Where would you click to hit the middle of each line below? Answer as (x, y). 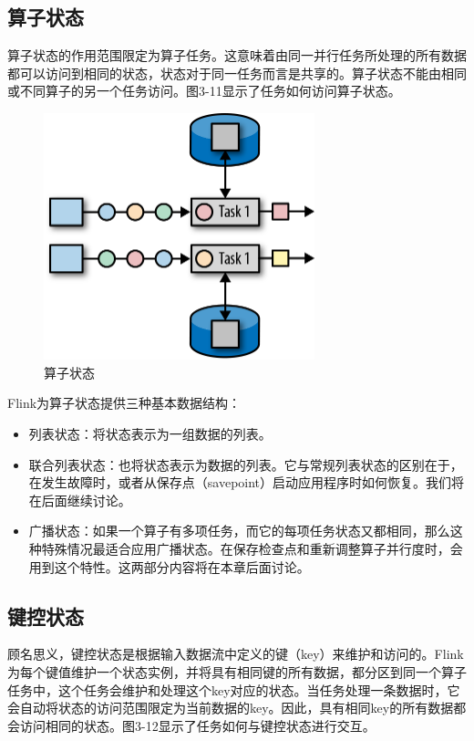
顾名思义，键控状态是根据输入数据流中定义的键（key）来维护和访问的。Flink (236, 654)
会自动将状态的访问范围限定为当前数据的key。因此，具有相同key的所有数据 (231, 708)
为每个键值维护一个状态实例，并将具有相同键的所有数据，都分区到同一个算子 (237, 672)
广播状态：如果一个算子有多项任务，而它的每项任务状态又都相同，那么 (239, 531)
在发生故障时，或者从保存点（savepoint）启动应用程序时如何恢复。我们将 (247, 482)
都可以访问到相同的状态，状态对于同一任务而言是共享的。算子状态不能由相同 (237, 73)
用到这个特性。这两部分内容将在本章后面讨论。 (169, 566)
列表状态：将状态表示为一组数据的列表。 (150, 434)
